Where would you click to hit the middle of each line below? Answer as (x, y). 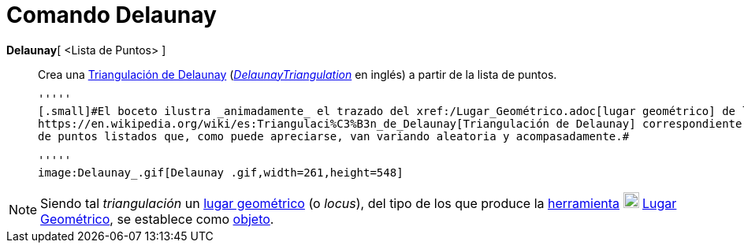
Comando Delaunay (112, 15)
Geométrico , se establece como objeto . (157, 219)
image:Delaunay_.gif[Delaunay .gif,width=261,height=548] (221, 172)
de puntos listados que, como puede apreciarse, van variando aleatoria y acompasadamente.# (334, 136)
